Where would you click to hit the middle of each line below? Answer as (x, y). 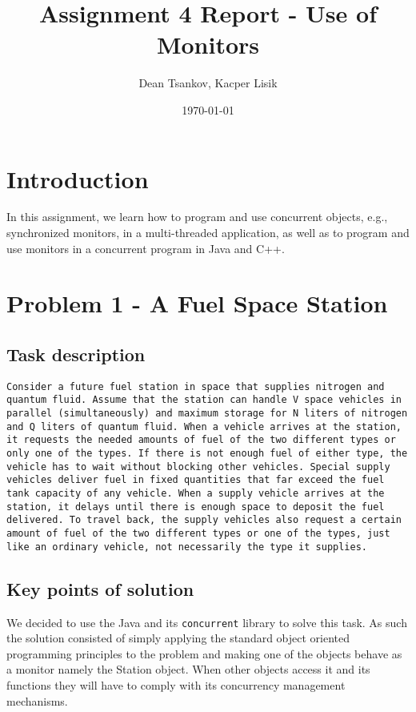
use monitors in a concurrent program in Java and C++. (146, 248)
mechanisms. (37, 700)
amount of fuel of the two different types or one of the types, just (198, 534)
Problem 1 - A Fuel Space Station (197, 303)
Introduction (78, 178)
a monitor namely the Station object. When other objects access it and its (188, 669)
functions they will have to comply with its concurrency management (176, 684)
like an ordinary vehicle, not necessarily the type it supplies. (187, 547)
